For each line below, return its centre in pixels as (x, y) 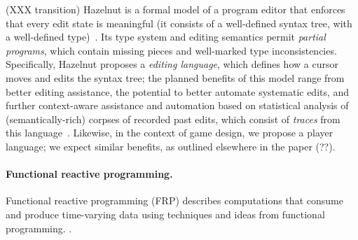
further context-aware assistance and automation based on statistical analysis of (177, 105)
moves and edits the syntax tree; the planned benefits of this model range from (175, 77)
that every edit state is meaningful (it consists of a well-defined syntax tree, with (179, 23)
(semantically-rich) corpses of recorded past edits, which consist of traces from (173, 119)
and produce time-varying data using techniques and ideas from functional (165, 214)
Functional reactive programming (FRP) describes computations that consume (174, 200)
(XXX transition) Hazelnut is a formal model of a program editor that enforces (175, 9)
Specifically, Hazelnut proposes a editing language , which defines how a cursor (172, 64)
